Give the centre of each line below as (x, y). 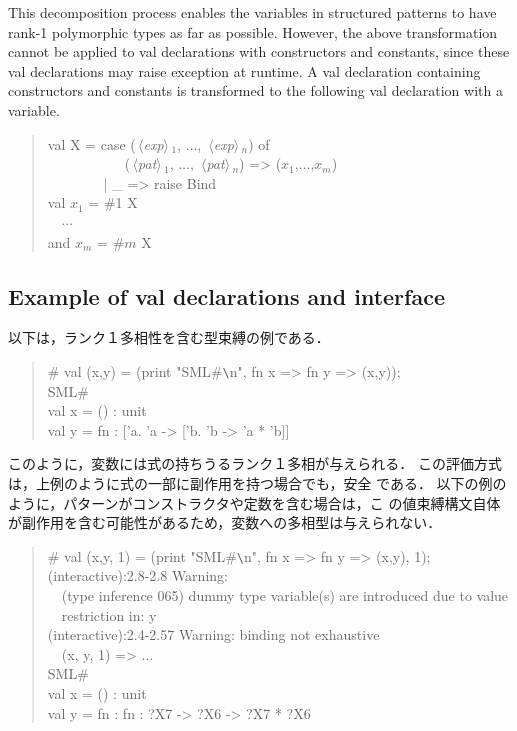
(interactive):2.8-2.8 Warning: (137, 575)
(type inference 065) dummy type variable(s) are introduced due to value (285, 594)
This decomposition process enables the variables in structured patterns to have (252, 12)
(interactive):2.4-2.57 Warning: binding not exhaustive (213, 634)
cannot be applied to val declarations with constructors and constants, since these (259, 51)
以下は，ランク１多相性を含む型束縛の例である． (169, 337)
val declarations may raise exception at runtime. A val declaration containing (244, 70)
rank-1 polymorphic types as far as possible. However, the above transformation (253, 31)
